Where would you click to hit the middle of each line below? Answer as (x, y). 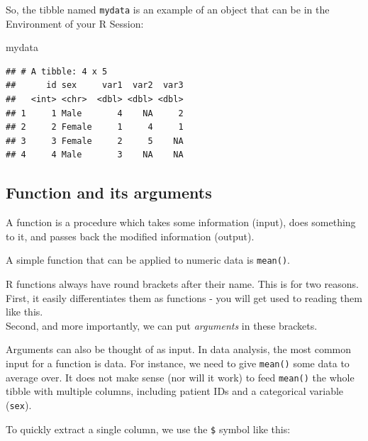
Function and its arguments (109, 192)
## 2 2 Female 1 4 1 (95, 127)
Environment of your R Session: (75, 23)
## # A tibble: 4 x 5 (57, 71)
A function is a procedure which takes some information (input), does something (181, 222)
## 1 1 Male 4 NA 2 (95, 113)
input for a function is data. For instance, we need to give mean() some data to (178, 363)
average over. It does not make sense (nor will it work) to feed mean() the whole (180, 377)
